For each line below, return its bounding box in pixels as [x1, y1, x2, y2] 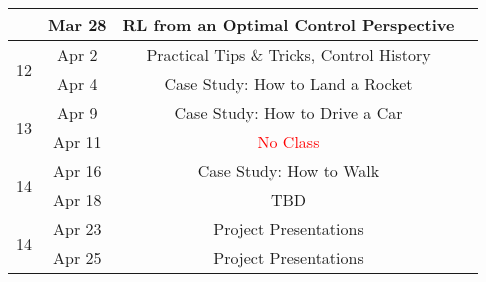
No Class [257, 130, 320, 153]
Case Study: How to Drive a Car [174, 101, 403, 124]
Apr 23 [53, 217, 102, 240]
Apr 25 [53, 246, 102, 269]
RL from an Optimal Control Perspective [122, 13, 455, 36]
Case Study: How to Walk [197, 159, 380, 182]
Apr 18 [53, 188, 102, 211]
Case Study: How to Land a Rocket [164, 72, 413, 95]
